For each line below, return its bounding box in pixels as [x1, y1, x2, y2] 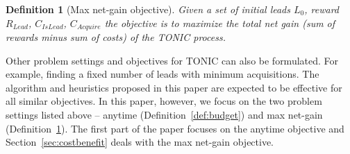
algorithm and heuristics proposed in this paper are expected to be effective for [6, 80, 342, 94]
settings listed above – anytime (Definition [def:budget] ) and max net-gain [6, 108, 323, 122]
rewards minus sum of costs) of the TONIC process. [6, 30, 226, 44]
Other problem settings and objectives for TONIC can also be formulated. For [6, 53, 339, 67]
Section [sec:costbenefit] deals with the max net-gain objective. [6, 135, 274, 149]
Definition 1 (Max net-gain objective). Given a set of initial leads [6, 2, 290, 16]
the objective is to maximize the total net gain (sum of [104, 15, 335, 30]
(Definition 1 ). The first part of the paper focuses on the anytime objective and [6, 121, 344, 135]
